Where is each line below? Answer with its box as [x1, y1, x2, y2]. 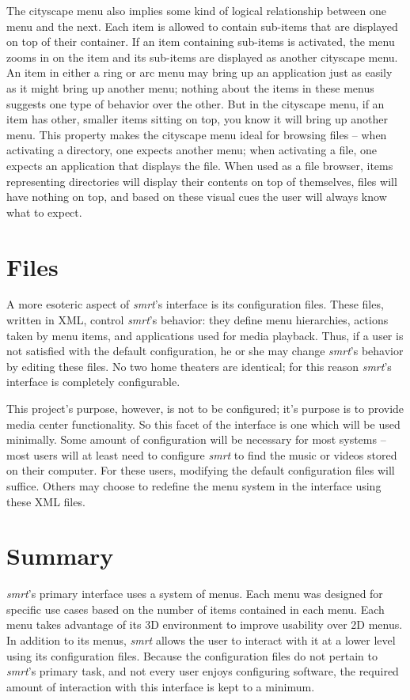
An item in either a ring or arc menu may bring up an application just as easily [6, 64, 393, 81]
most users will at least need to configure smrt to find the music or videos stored [6, 446, 397, 463]
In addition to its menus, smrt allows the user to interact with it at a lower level [6, 632, 396, 649]
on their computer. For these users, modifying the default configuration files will [6, 462, 395, 479]
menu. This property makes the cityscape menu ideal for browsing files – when [6, 126, 387, 142]
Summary [6, 539, 114, 572]
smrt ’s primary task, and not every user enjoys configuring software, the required [6, 663, 399, 679]
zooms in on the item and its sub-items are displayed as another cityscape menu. [6, 48, 398, 65]
